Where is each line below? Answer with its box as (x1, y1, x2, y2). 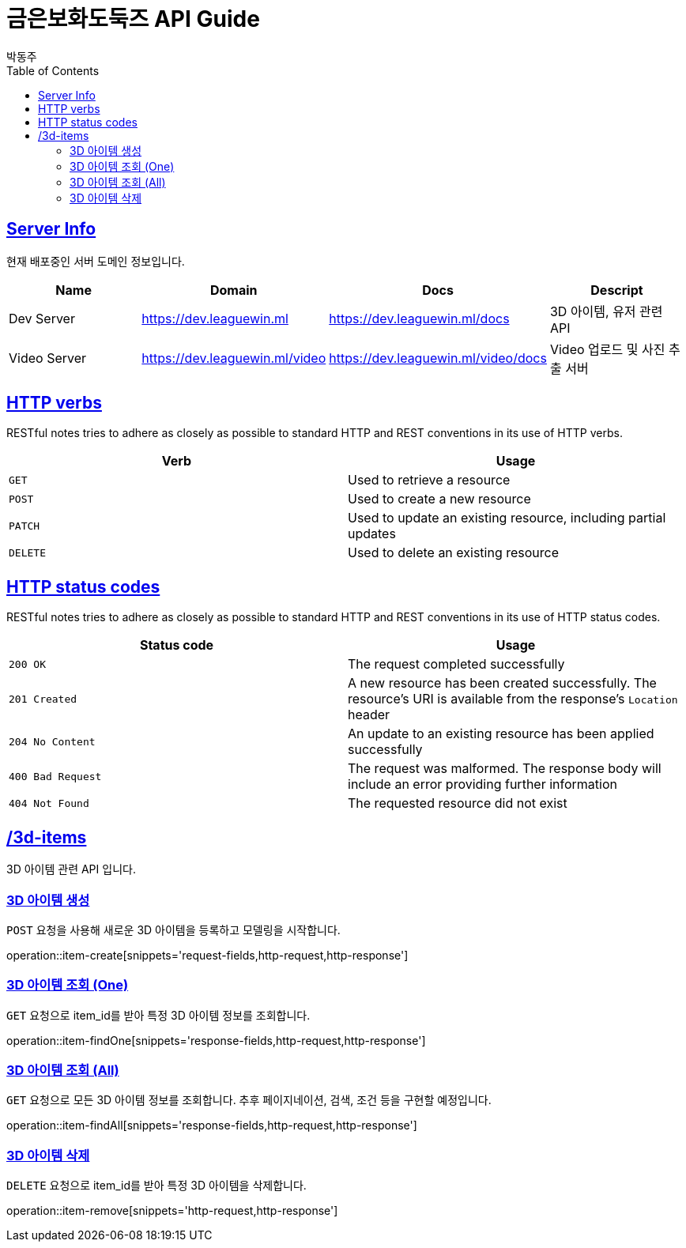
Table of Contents (6, 63, 100, 77)
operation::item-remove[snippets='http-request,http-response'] (6, 1204, 338, 1218)
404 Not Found (9, 797, 89, 809)
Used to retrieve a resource (348, 472, 511, 488)
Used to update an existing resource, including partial (348, 510, 666, 526)
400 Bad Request (9, 770, 102, 782)
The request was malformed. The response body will (348, 760, 661, 777)
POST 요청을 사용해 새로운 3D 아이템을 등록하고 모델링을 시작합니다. (6, 922, 341, 937)
